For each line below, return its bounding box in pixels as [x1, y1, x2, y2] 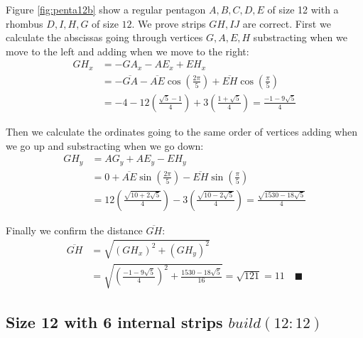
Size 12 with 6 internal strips [6, 310, 223, 332]
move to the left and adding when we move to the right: [6, 43, 249, 58]
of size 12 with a [267, 2, 339, 16]
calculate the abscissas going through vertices [6, 30, 203, 45]
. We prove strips [131, 16, 206, 31]
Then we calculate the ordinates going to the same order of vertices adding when [6, 124, 358, 138]
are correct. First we [242, 16, 331, 31]
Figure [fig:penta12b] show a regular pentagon [6, 2, 206, 16]
